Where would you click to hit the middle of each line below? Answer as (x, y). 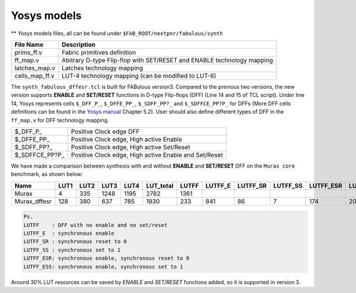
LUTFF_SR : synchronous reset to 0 (75, 242)
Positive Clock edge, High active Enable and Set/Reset (147, 155)
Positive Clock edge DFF (105, 131)
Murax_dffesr (33, 201)
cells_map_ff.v (34, 75)
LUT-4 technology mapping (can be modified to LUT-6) (139, 75)
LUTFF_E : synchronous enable (69, 234)
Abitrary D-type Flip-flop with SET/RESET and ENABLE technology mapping (167, 60)
